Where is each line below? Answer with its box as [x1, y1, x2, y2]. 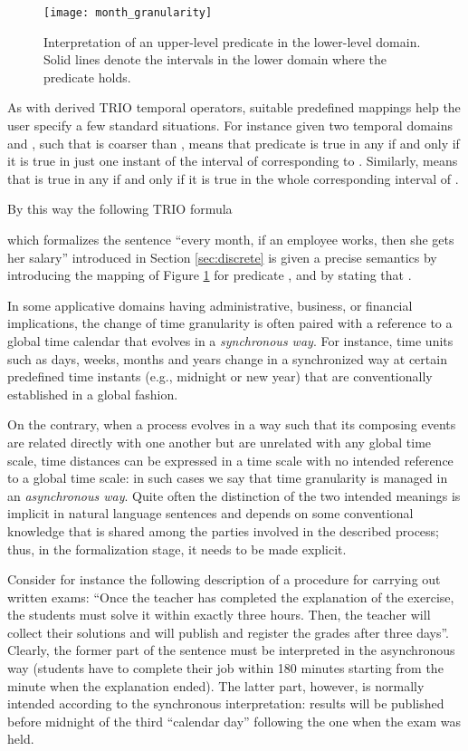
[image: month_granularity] [43, 6, 213, 19]
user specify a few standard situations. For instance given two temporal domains [7, 116, 454, 135]
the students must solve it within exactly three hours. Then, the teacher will [7, 605, 431, 624]
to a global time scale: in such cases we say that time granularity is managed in [7, 468, 448, 487]
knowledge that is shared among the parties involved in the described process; [7, 521, 439, 540]
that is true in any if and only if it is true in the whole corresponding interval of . [7, 168, 459, 188]
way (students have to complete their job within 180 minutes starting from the [7, 659, 444, 678]
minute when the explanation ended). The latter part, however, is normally [7, 676, 425, 695]
